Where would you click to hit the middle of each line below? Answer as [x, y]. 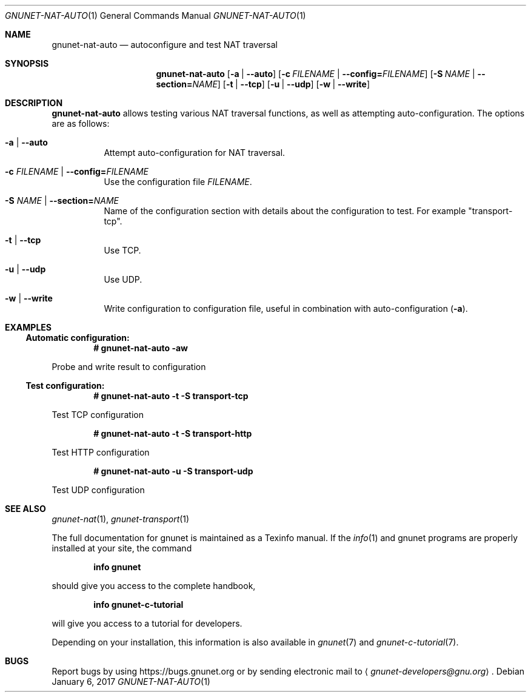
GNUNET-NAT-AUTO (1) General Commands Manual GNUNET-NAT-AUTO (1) [155, 15]
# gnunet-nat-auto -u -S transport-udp [173, 471]
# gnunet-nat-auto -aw [141, 348]
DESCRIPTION [34, 103]
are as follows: [81, 123]
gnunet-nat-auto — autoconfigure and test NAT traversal [165, 45]
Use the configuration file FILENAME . [178, 182]
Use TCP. [122, 250]
